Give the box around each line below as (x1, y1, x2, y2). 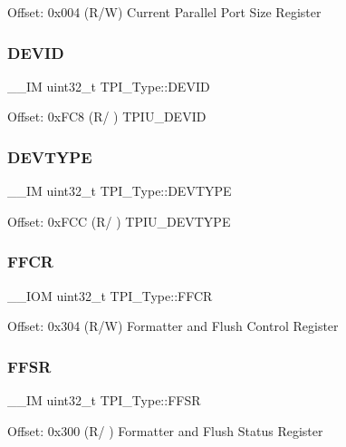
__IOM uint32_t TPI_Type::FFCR (7, 286, 213, 305)
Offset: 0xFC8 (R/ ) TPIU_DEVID (7, 107, 207, 126)
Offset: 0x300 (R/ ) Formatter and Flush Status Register (7, 421, 323, 440)
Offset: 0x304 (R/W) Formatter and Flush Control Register (7, 316, 339, 335)
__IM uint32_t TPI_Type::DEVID (7, 76, 210, 95)
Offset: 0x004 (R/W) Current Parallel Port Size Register (7, 3, 322, 21)
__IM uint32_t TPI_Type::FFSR (7, 391, 201, 410)
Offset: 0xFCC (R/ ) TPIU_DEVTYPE (7, 211, 231, 230)
